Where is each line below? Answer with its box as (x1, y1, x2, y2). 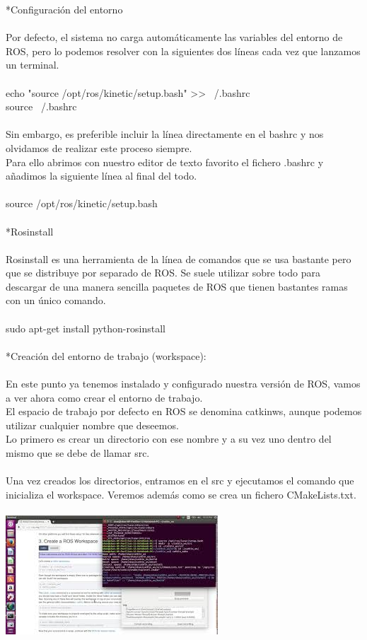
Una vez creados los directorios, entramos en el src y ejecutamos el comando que (6, 473, 354, 488)
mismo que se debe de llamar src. (6, 446, 150, 460)
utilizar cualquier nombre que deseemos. (6, 417, 179, 432)
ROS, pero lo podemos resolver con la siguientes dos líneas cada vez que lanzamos (6, 43, 361, 58)
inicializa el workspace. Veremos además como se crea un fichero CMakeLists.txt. (6, 487, 356, 501)
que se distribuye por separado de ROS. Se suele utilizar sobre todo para (6, 265, 320, 280)
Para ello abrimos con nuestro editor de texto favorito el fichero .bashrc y (6, 154, 324, 169)
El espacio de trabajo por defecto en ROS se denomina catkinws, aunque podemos (6, 404, 362, 419)
